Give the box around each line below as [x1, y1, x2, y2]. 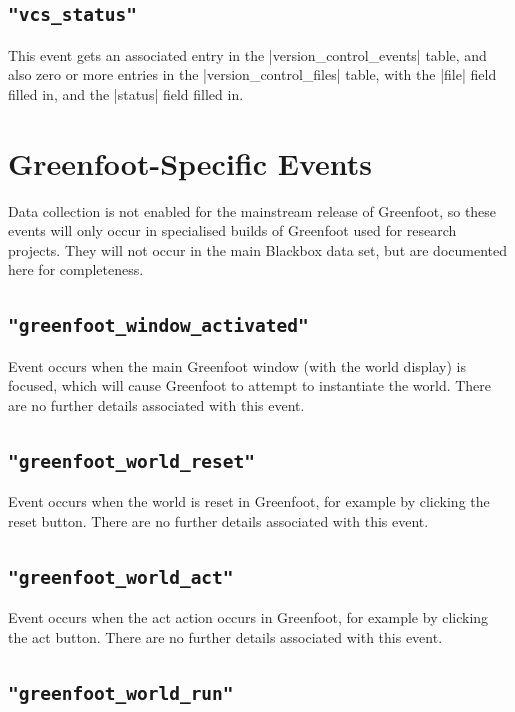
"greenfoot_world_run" [8, 682, 234, 704]
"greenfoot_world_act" [8, 566, 234, 588]
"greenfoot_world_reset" [8, 451, 256, 473]
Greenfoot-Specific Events [8, 142, 373, 183]
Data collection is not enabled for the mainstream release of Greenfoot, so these [8, 200, 497, 221]
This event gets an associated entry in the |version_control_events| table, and [8, 44, 487, 65]
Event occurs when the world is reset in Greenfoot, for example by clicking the [8, 491, 490, 512]
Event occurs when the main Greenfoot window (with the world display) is [8, 355, 466, 376]
